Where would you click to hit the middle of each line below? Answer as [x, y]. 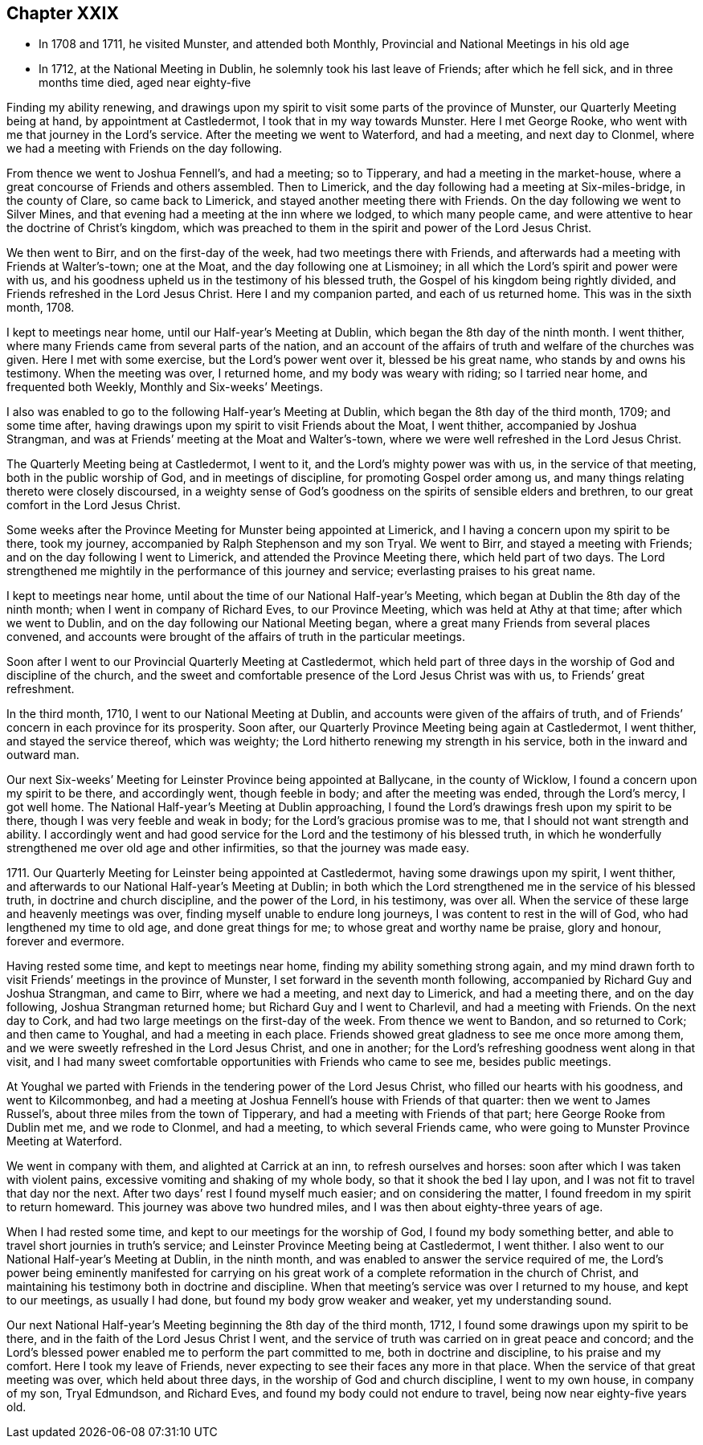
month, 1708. [41, 308]
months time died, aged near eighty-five [145, 83]
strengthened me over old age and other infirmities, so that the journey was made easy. [238, 848]
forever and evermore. [65, 941]
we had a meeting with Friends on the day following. [145, 149]
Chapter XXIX [63, 13]
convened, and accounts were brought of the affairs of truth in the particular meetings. [236, 637]
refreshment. [41, 689]
